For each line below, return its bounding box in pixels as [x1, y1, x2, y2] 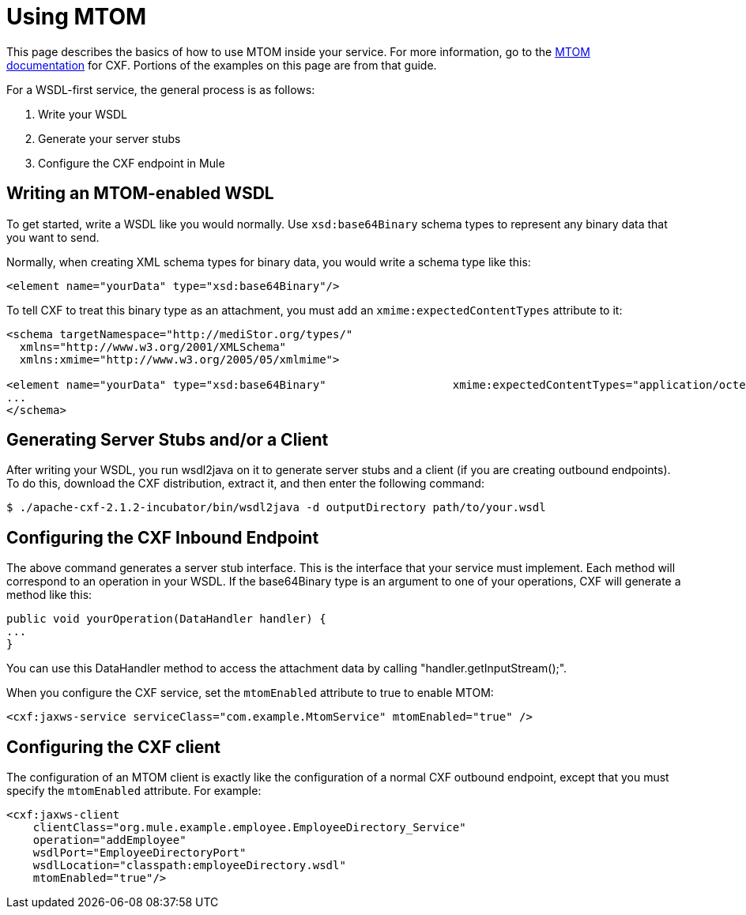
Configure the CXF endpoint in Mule [38, 156, 225, 170]
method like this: [6, 588, 92, 602]
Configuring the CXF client [6, 736, 221, 757]
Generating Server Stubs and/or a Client [6, 430, 329, 450]
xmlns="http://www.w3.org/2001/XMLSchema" [19, 340, 287, 353]
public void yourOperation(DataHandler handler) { [6, 612, 326, 626]
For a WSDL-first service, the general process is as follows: [6, 82, 315, 96]
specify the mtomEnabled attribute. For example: [6, 784, 262, 798]
